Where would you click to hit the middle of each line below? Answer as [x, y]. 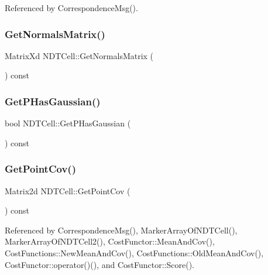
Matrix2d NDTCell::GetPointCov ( [68, 190]
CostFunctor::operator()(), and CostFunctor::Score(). [99, 264]
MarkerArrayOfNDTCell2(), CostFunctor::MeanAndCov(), [110, 241]
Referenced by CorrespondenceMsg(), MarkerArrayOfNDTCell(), [121, 230]
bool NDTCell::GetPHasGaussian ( [68, 123]
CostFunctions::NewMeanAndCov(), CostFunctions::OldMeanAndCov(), [134, 253]
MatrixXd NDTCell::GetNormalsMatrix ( [79, 55]
